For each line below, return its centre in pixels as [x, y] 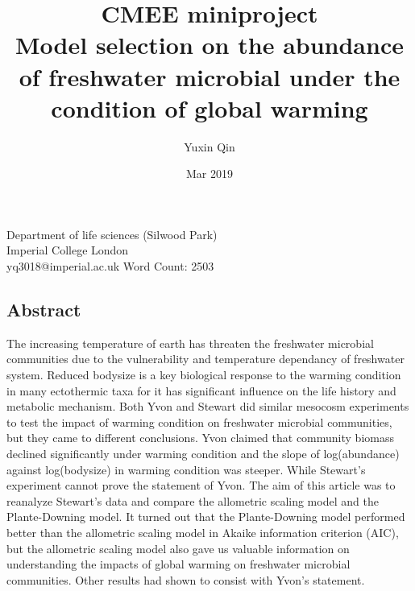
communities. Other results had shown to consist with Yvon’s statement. [186, 579]
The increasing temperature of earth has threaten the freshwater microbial [190, 343]
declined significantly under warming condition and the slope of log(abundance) [203, 454]
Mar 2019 [210, 174]
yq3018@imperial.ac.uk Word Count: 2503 [110, 266]
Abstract [44, 310]
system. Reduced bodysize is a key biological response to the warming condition [204, 375]
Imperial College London [68, 250]
